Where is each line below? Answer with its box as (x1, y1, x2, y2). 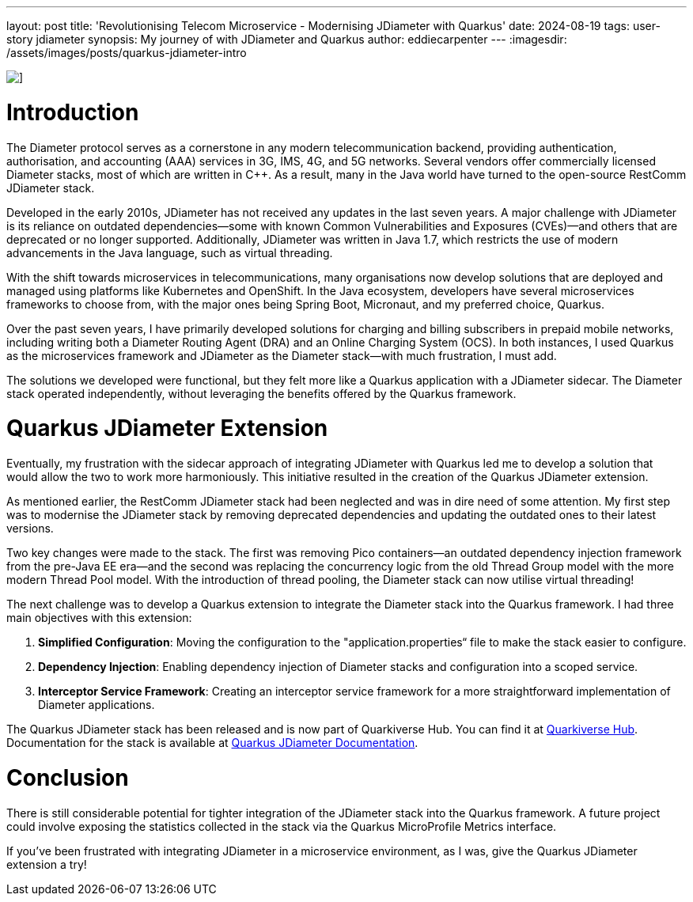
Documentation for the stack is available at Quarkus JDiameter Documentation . (6, 736, 418, 749)
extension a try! (6, 857, 87, 871)
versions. (6, 521, 54, 535)
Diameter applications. (38, 698, 155, 711)
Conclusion (6, 764, 129, 791)
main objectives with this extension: (6, 611, 192, 624)
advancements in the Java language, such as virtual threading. (6, 245, 333, 260)
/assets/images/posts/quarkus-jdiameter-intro (6, 46, 247, 59)
